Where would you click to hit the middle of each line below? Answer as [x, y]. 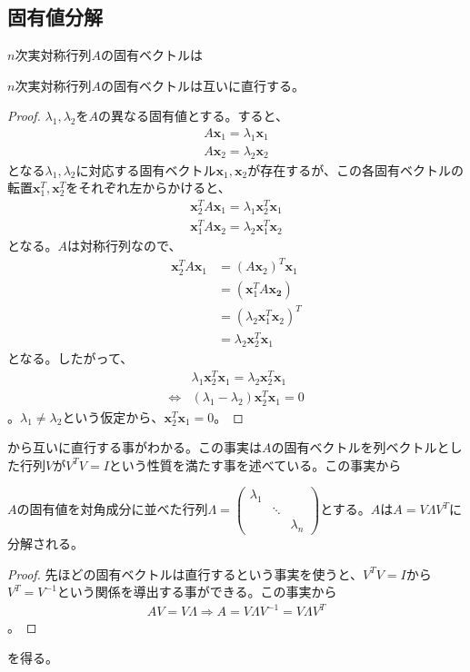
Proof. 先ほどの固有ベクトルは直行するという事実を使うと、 [185, 573]
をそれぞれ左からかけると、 [148, 188]
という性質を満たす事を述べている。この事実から [255, 464]
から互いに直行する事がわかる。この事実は [135, 447]
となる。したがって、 [70, 358]
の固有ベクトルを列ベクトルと [360, 447]
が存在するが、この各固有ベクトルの [355, 169]
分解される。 [45, 544]
